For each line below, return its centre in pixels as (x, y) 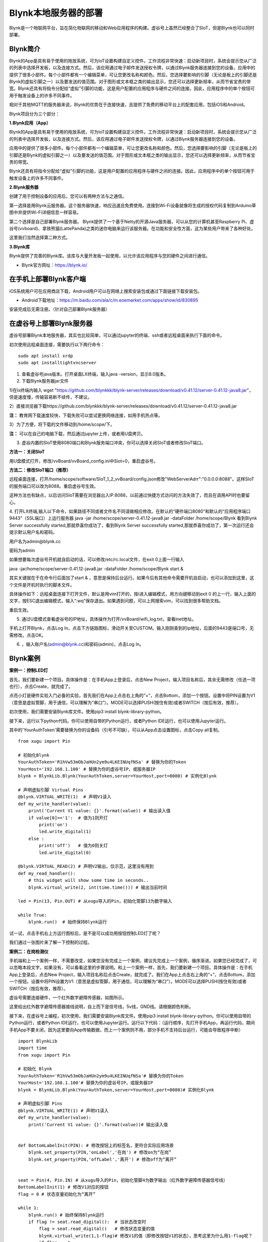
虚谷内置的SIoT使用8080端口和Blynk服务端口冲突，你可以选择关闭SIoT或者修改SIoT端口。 (114, 443)
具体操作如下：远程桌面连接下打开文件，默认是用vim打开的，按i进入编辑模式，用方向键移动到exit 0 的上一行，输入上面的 (133, 594)
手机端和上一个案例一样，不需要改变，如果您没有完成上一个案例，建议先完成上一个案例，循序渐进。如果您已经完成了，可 (133, 961)
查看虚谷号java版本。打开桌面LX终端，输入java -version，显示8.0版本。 (95, 374)
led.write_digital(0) (65, 853)
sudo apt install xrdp (46, 356)
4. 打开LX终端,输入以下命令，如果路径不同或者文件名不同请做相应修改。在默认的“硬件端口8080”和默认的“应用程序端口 (130, 511)
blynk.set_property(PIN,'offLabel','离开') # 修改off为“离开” (102, 1159)
